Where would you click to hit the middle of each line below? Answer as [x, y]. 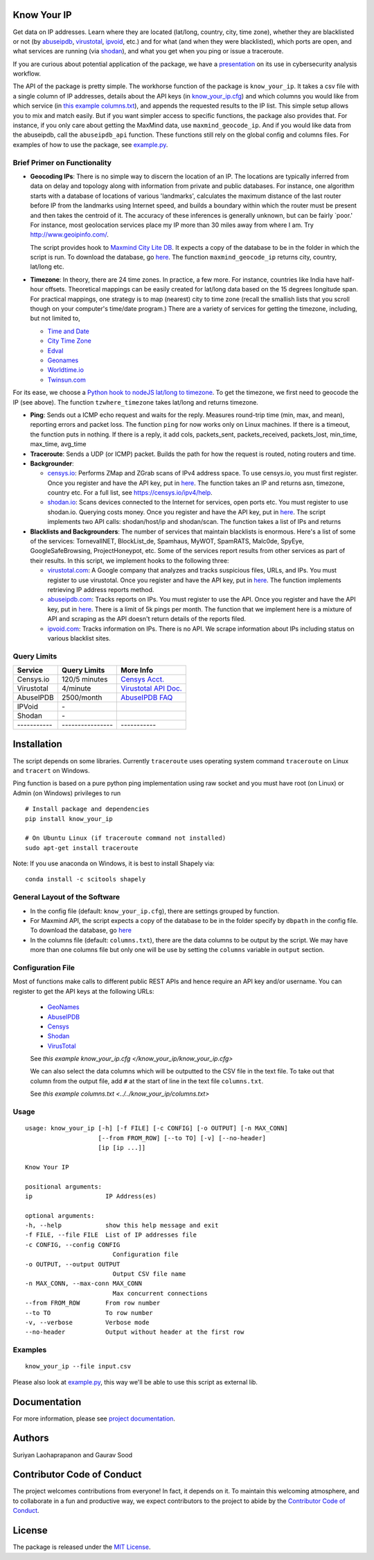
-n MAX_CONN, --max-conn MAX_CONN [83, 1283]
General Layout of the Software [66, 897]
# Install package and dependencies [87, 809]
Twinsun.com [66, 380]
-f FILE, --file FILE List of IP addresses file [111, 1235]
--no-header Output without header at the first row [135, 1332]
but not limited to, [55, 319]
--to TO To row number [89, 1313]
